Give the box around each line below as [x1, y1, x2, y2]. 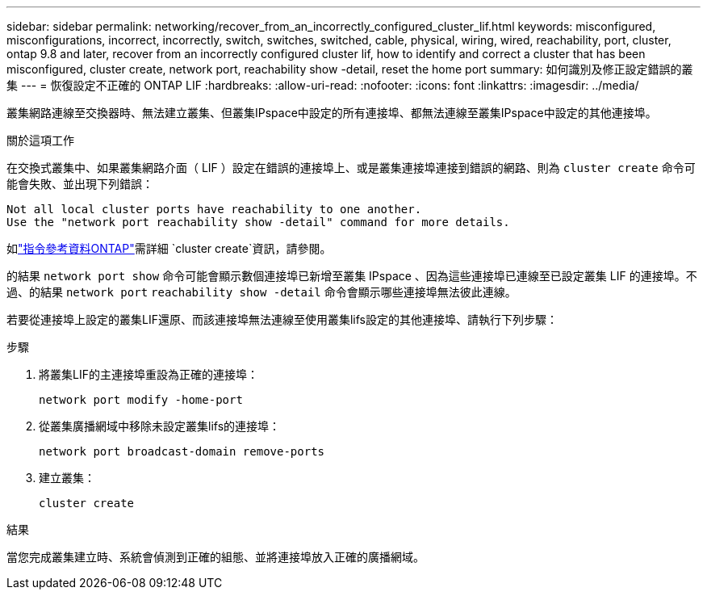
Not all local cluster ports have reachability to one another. [6, 203, 422, 216]
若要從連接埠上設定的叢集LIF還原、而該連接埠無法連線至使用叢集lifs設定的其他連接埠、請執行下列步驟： [6, 313, 558, 326]
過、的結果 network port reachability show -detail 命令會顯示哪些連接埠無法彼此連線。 [6, 285, 517, 299]
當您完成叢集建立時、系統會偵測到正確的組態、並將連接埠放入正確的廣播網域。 [6, 550, 425, 564]
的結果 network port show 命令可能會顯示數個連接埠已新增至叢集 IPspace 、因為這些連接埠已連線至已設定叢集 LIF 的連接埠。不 [6, 269, 697, 283]
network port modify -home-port [39, 393, 243, 406]
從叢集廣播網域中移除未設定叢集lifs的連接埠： [39, 419, 281, 433]
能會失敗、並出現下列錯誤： [6, 177, 153, 191]
